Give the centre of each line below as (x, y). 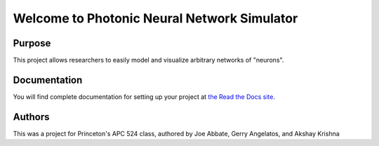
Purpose (32, 43)
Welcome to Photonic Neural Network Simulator (155, 18)
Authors (31, 117)
